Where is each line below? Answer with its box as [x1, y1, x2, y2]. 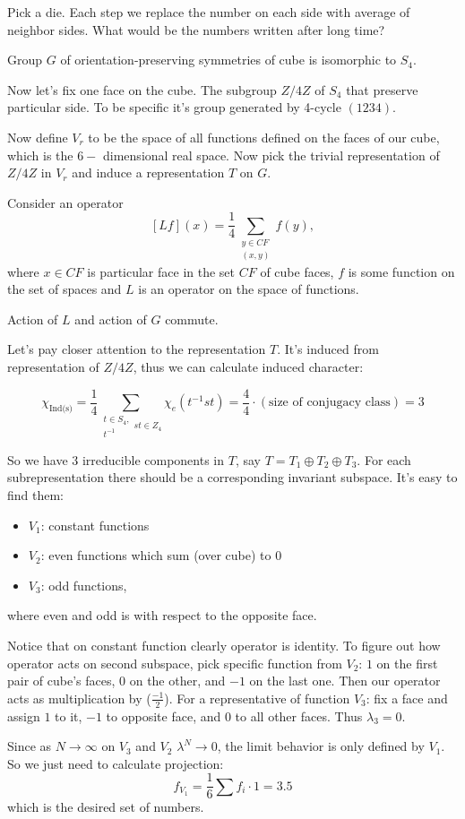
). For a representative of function [164, 688, 350, 707]
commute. [165, 309, 219, 328]
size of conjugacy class [268, 396, 391, 409]
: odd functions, [40, 575, 127, 594]
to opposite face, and [106, 706, 221, 725]
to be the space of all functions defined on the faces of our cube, [88, 127, 440, 146]
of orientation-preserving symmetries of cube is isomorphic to [60, 50, 397, 69]
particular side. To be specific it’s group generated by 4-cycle [7, 98, 341, 116]
